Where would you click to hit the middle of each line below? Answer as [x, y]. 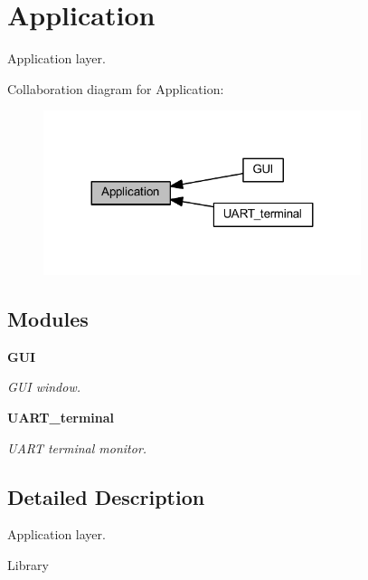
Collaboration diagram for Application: [116, 88]
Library [28, 565]
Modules [48, 319]
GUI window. [44, 387]
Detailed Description [106, 496]
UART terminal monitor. [77, 447]
